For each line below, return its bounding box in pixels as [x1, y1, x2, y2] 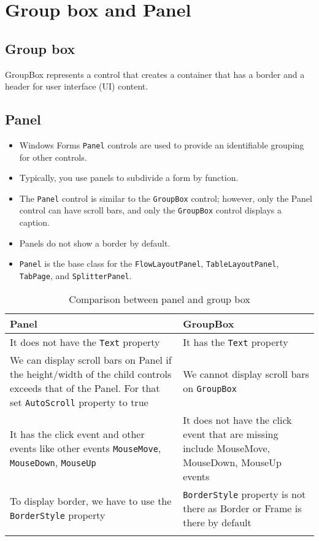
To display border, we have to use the [10, 494, 172, 508]
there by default [183, 515, 252, 529]
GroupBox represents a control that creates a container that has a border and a [5, 67, 305, 80]
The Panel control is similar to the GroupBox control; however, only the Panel [19, 191, 312, 204]
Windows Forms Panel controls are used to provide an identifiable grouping [19, 138, 304, 151]
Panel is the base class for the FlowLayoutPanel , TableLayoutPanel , [19, 257, 279, 270]
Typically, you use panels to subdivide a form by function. [19, 171, 239, 184]
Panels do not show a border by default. [19, 236, 171, 249]
